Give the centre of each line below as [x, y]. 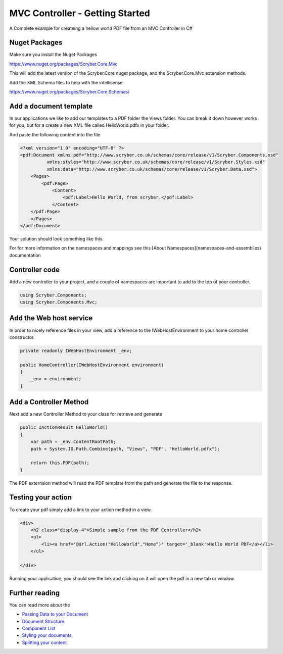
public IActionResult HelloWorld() [64, 427]
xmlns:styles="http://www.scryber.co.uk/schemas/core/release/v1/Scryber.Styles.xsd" [156, 162]
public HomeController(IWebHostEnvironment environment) [92, 365]
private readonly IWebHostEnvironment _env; [76, 350]
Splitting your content [44, 642]
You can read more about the [40, 605]
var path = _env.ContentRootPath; [73, 442]
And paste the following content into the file [55, 134]
